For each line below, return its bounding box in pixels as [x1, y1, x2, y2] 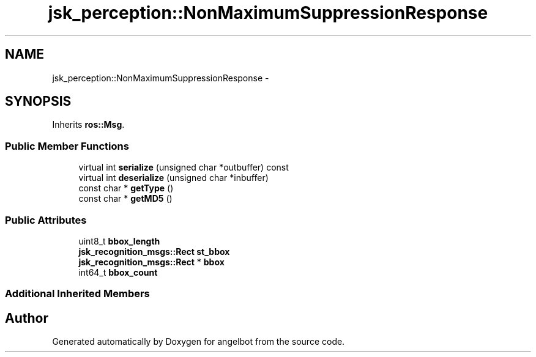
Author [5, 310, 48, 326]
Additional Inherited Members [5, 287, 150, 300]
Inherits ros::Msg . [52, 119, 125, 130]
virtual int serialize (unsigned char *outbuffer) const [78, 162, 289, 173]
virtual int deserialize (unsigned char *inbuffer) [78, 172, 269, 183]
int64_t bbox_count [78, 267, 158, 278]
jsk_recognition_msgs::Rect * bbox [78, 256, 225, 267]
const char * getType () [78, 183, 174, 194]
